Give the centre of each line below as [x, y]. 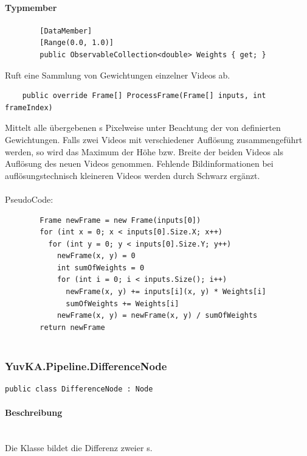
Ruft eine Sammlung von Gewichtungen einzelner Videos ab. [118, 75]
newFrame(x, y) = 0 [96, 256]
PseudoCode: [29, 199]
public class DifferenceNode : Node [79, 389]
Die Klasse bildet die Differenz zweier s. [79, 448]
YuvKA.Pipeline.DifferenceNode [86, 366]
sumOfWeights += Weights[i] [122, 303]
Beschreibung [34, 412]
